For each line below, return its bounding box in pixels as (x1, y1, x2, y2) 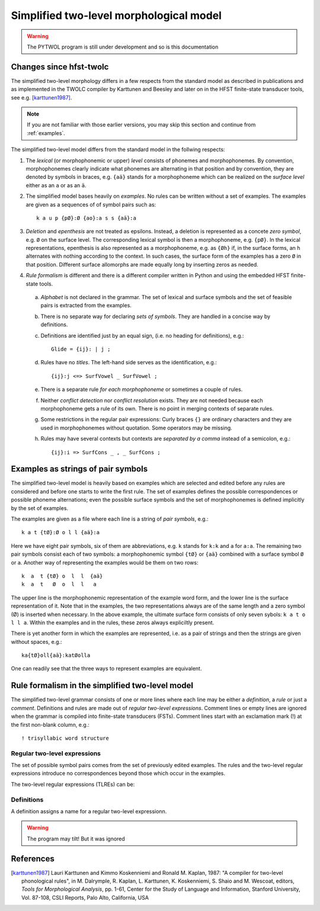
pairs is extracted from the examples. (40, 302, 132, 309)
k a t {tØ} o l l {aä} (21, 572, 103, 579)
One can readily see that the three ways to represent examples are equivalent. (11, 665, 202, 672)
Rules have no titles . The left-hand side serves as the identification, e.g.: (40, 359, 217, 366)
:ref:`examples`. (27, 129, 65, 136)
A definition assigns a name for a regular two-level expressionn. (11, 807, 167, 814)
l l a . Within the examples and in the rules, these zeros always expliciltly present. (11, 619, 215, 626)
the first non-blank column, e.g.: (11, 721, 90, 728)
